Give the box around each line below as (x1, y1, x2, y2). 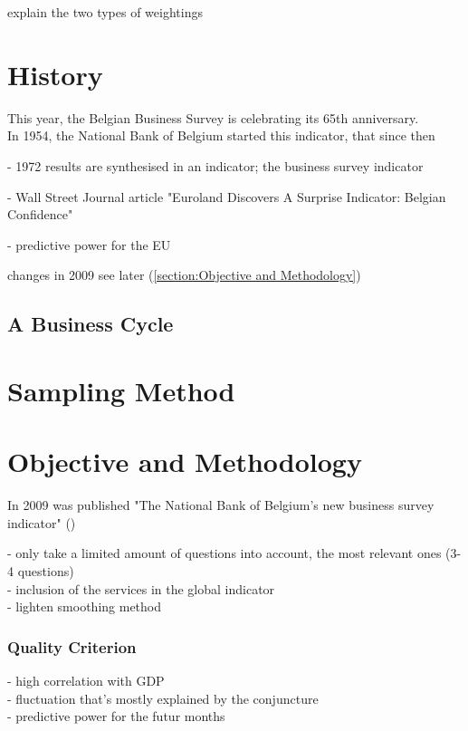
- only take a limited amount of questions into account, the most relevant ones (7, 543, 442, 563)
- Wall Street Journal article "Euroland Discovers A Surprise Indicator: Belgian (7, 187, 446, 206)
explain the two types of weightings (7, 3, 203, 21)
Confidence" (7, 205, 73, 224)
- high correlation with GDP (7, 670, 165, 689)
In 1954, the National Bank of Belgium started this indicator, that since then (7, 126, 435, 145)
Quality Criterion (7, 635, 137, 658)
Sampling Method (7, 371, 235, 409)
